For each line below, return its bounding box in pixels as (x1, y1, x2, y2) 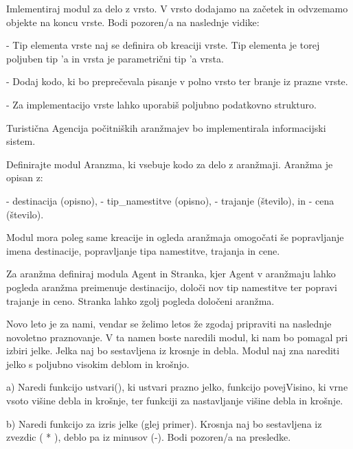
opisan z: (6, 170, 43, 185)
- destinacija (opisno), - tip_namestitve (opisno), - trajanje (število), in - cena (6, 193, 334, 207)
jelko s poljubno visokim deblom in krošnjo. (6, 356, 190, 371)
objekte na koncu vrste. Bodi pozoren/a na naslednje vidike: (6, 14, 260, 29)
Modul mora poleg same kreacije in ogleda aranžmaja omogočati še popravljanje (6, 230, 344, 244)
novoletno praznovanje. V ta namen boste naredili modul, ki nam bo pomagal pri (6, 330, 348, 344)
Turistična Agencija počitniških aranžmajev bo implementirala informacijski (6, 120, 326, 135)
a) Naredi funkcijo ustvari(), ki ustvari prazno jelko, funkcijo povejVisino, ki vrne (6, 380, 348, 394)
